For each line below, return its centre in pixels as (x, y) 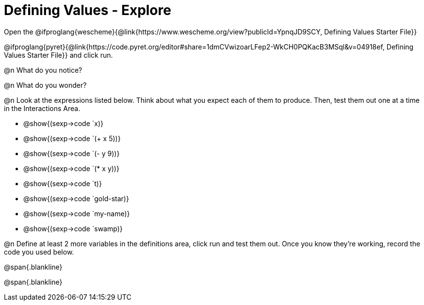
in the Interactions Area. (42, 108)
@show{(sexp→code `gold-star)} (76, 198)
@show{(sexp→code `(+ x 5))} (72, 138)
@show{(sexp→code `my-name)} (77, 213)
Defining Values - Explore (88, 10)
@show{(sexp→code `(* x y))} (71, 168)
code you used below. (39, 252)
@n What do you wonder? (45, 85)
